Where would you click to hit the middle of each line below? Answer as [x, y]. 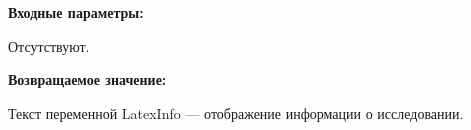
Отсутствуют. [49, 45]
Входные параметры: [76, 12]
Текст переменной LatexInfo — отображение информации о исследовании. [236, 112]
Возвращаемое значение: [87, 79]
